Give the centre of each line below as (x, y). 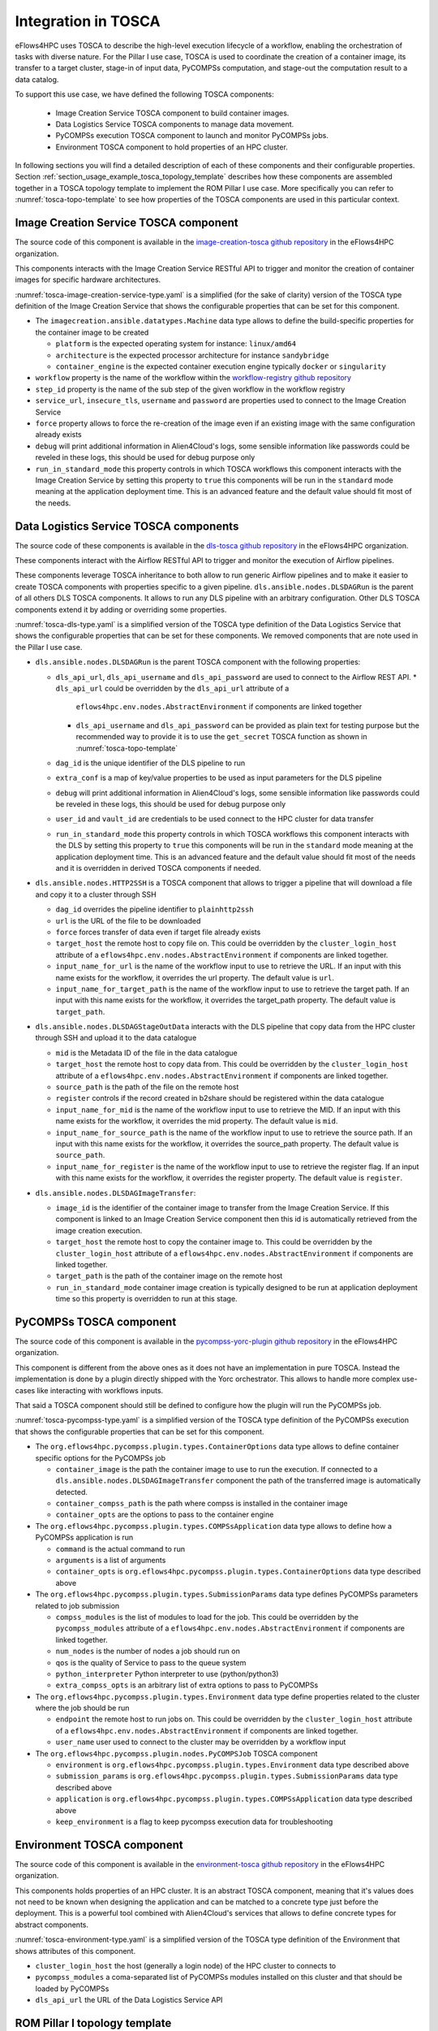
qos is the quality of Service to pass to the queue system (151, 1662)
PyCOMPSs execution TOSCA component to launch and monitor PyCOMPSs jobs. (192, 136)
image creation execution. (99, 1230)
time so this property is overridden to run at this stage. (147, 1299)
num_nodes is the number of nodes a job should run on (148, 1651)
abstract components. (52, 1925)
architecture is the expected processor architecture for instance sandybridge (192, 355)
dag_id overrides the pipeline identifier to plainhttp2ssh (155, 909)
